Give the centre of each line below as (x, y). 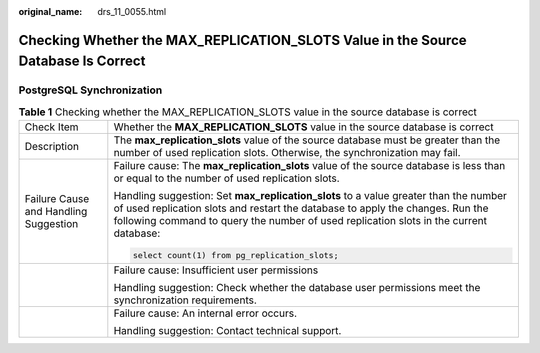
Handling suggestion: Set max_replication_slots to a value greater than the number (310, 196)
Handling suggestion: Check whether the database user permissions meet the (297, 287)
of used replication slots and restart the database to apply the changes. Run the (301, 208)
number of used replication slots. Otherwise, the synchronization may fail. (287, 153)
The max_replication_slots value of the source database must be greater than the (307, 140)
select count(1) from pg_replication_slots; (235, 255)
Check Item (51, 127)
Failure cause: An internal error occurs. (205, 313)
